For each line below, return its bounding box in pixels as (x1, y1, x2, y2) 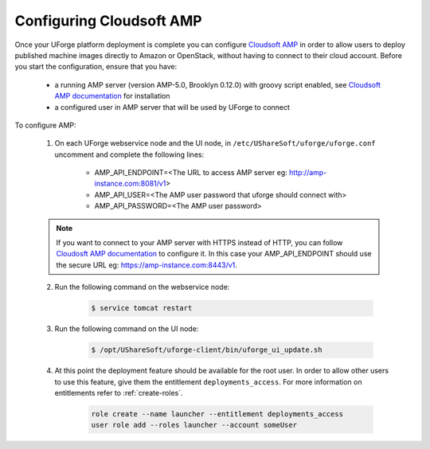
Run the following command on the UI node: (54, 324, 199, 334)
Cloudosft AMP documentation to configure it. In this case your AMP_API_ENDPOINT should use (56, 249, 372, 259)
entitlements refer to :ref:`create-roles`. (54, 388, 183, 397)
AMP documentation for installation (54, 92, 170, 101)
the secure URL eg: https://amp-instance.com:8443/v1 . (56, 260, 238, 270)
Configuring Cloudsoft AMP (14, 12, 202, 29)
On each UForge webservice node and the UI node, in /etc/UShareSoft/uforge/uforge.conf (54, 139, 376, 148)
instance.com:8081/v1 (94, 179, 166, 189)
